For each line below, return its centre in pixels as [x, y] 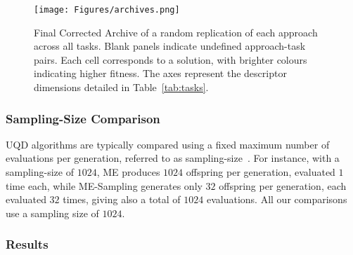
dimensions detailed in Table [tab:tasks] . [121, 87]
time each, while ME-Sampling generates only [104, 185]
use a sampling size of [52, 213]
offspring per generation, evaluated [261, 172]
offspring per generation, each [283, 185]
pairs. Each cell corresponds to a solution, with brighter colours [171, 59]
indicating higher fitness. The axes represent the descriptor [160, 73]
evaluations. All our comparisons [277, 199]
